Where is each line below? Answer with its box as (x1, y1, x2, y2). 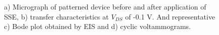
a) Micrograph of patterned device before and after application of (4, 1, 206, 11)
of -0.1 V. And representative (125, 11, 215, 21)
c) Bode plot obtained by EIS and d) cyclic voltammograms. (4, 21, 191, 31)
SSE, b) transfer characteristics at (4, 11, 109, 21)
